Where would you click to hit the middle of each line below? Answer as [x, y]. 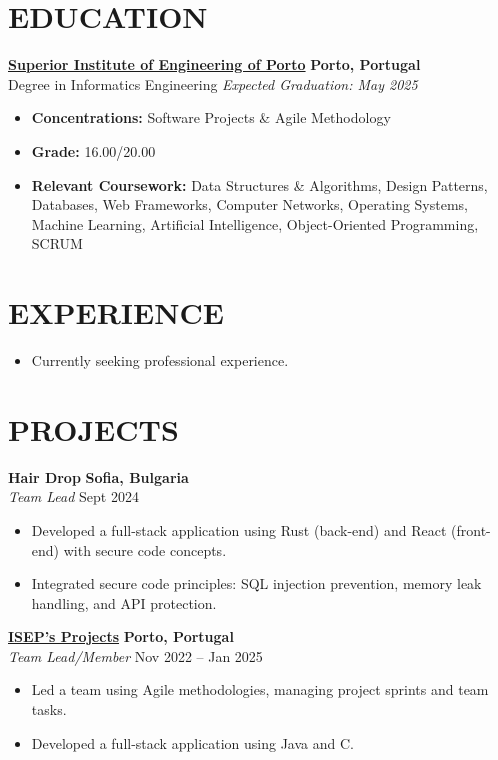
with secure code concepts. [145, 549]
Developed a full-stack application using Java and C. [192, 742]
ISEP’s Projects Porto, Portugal [121, 636]
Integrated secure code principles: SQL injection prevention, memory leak [256, 583]
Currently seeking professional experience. [160, 360]
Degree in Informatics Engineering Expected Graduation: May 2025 [213, 83]
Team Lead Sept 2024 [73, 496]
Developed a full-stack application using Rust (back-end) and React [239, 529]
